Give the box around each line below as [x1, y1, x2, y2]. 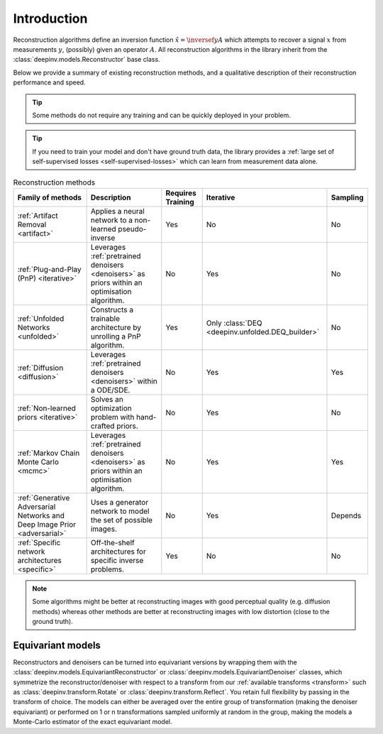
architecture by [90, 322, 142, 332]
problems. [90, 564, 124, 574]
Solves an [90, 394, 123, 404]
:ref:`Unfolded [17, 313, 65, 323]
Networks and [17, 510, 65, 520]
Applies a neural [90, 206, 145, 216]
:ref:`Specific [17, 537, 61, 547]
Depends [331, 510, 362, 520]
